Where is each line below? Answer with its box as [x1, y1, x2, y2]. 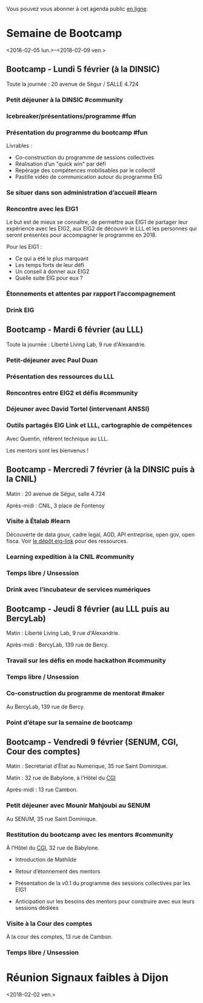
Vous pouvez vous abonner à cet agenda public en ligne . [6, 5, 148, 12]
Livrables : [6, 142, 32, 149]
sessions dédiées [15, 904, 59, 911]
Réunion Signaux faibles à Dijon [6, 971, 168, 985]
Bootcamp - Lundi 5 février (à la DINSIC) [6, 64, 161, 75]
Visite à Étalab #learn [6, 517, 71, 526]
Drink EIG [6, 305, 35, 314]
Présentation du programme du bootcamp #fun [6, 128, 148, 136]
